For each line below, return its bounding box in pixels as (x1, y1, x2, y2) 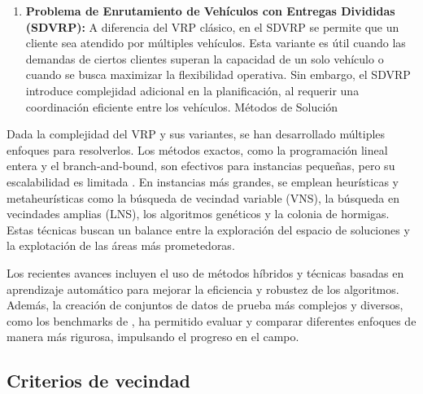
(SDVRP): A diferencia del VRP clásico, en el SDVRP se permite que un (25, 18, 399, 35)
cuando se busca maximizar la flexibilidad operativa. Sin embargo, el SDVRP (25, 66, 411, 83)
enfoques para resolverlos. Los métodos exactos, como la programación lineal (7, 141, 388, 158)
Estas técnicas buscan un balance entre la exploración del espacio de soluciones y (7, 221, 410, 238)
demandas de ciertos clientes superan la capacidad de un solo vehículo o (25, 50, 384, 67)
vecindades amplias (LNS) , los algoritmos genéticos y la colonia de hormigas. (7, 205, 390, 222)
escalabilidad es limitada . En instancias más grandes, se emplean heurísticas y (7, 173, 399, 190)
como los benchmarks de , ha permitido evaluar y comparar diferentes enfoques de (7, 312, 416, 329)
